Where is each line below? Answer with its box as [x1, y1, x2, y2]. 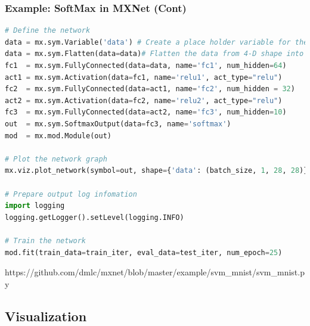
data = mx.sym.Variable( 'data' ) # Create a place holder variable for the [5, 38, 308, 46]
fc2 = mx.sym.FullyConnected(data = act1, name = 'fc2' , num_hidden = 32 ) [5, 85, 295, 94]
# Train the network [5, 236, 86, 245]
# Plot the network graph [5, 154, 107, 163]
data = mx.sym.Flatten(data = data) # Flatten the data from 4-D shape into [5, 49, 304, 58]
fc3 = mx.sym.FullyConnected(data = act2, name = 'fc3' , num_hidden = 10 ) [5, 108, 287, 117]
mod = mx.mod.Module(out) [5, 131, 111, 140]
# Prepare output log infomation [5, 190, 137, 198]
